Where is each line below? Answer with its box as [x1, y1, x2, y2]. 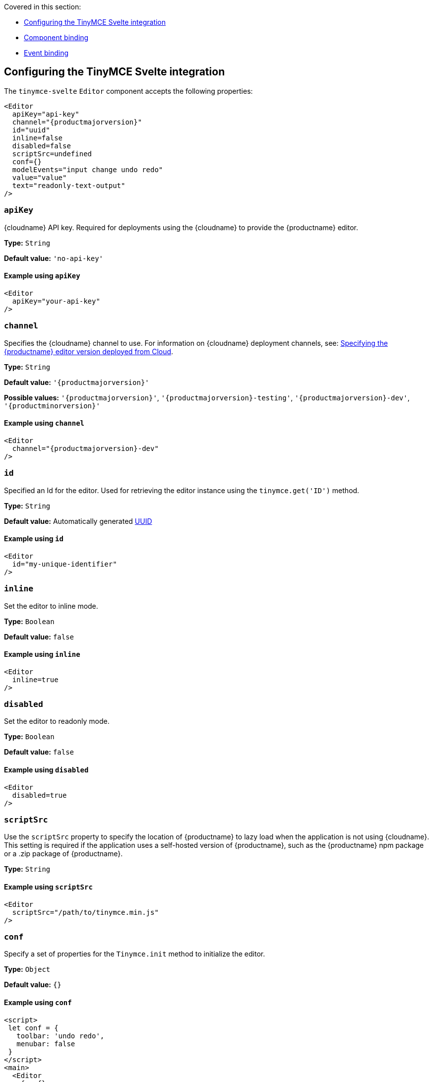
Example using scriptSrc [4, 883, 93, 891]
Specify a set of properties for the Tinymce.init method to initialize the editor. [4, 950, 265, 958]
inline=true [12, 675, 59, 684]
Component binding [24, 33, 89, 42]
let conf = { [8, 1023, 59, 1032]
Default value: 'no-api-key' [4, 254, 104, 262]
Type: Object [4, 965, 51, 974]
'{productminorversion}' [4, 401, 100, 410]
